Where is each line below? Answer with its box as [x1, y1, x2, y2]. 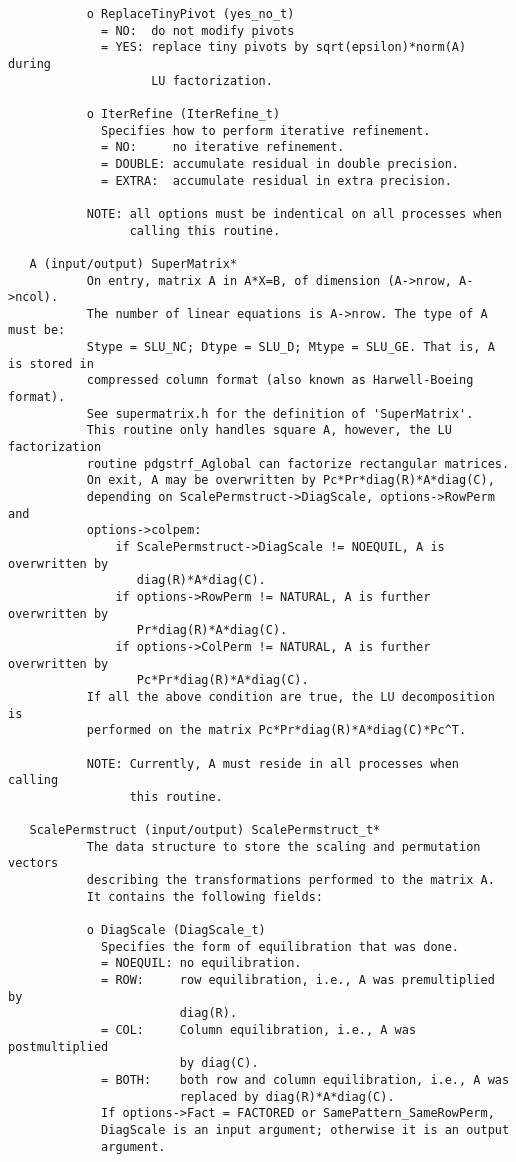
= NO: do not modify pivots [101, 23, 295, 38]
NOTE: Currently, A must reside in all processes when [86, 756, 460, 771]
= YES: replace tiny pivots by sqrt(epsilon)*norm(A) [101, 40, 467, 55]
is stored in [8, 356, 94, 371]
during [8, 56, 51, 71]
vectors [8, 856, 59, 871]
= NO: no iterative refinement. [101, 140, 345, 155]
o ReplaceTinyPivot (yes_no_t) [86, 7, 295, 21]
